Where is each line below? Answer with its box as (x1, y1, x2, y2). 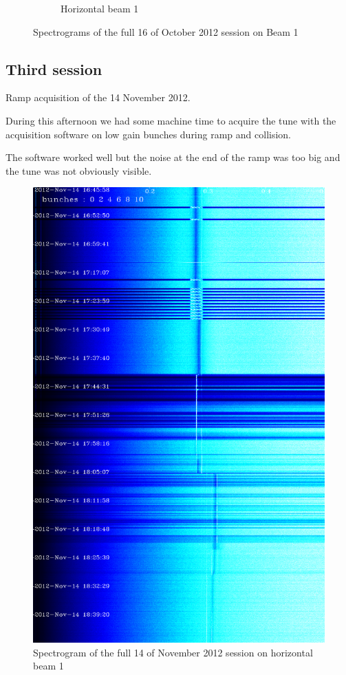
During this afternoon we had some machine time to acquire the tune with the (6, 113, 336, 127)
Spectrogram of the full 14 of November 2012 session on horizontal (33, 645, 313, 659)
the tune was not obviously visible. (6, 163, 152, 178)
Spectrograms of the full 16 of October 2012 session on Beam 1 (33, 24, 299, 39)
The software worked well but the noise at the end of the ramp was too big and (6, 150, 340, 164)
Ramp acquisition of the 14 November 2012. (6, 90, 191, 105)
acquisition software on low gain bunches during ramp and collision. (6, 127, 292, 141)
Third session (6, 58, 102, 79)
